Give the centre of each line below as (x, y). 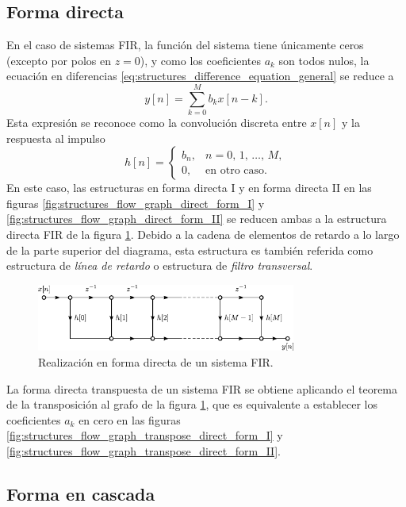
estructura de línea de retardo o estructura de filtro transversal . (160, 265)
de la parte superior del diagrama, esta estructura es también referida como (190, 250)
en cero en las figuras (130, 419)
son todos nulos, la (324, 60)
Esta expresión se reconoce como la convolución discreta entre (157, 123)
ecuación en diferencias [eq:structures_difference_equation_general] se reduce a (200, 76)
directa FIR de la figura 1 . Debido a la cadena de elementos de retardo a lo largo (203, 234)
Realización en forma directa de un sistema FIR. (156, 362)
